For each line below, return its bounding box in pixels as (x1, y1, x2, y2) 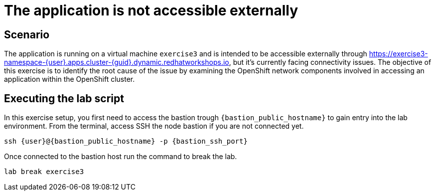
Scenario (4, 28, 50, 41)
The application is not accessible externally (4, 2, 298, 19)
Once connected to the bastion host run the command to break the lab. (4, 152, 237, 161)
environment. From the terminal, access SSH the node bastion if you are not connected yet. (4, 122, 304, 131)
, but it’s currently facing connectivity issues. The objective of (229, 58, 432, 67)
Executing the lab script (4, 92, 124, 105)
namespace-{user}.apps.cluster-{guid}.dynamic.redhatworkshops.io (4, 58, 229, 67)
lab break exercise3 (4, 168, 84, 176)
